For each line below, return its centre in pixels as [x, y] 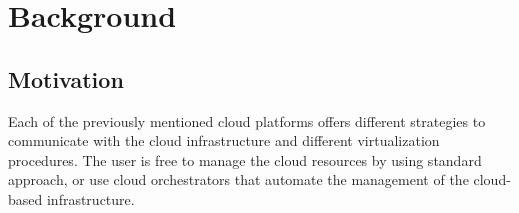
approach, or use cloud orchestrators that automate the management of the [238, 179]
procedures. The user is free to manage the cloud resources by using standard [245, 159]
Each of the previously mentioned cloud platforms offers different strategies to [247, 120]
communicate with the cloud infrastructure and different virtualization [224, 140]
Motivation [66, 78]
